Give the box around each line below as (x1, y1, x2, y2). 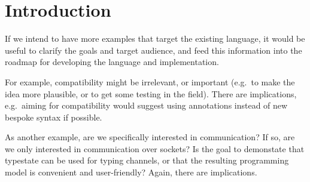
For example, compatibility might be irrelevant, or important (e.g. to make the (5, 75, 295, 88)
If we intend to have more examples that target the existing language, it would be (5, 32, 305, 45)
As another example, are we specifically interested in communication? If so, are (5, 131, 295, 143)
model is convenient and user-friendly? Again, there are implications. (5, 166, 257, 178)
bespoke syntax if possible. (5, 110, 102, 123)
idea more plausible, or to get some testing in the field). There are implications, (5, 87, 297, 100)
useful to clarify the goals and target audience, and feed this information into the (5, 44, 302, 56)
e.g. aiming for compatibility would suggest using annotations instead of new (5, 99, 288, 112)
